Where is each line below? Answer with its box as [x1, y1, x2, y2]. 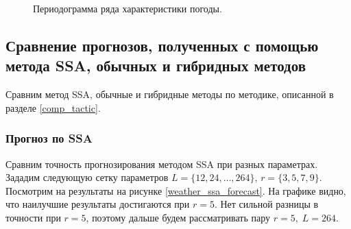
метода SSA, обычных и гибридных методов [5, 55, 306, 76]
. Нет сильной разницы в [214, 197, 319, 211]
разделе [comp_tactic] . [5, 100, 101, 114]
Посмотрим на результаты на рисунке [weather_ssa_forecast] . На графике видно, [5, 183, 346, 197]
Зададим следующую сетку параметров [5, 170, 169, 184]
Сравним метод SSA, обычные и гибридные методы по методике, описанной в [5, 87, 334, 101]
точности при [5, 210, 61, 224]
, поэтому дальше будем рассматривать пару [86, 210, 271, 224]
